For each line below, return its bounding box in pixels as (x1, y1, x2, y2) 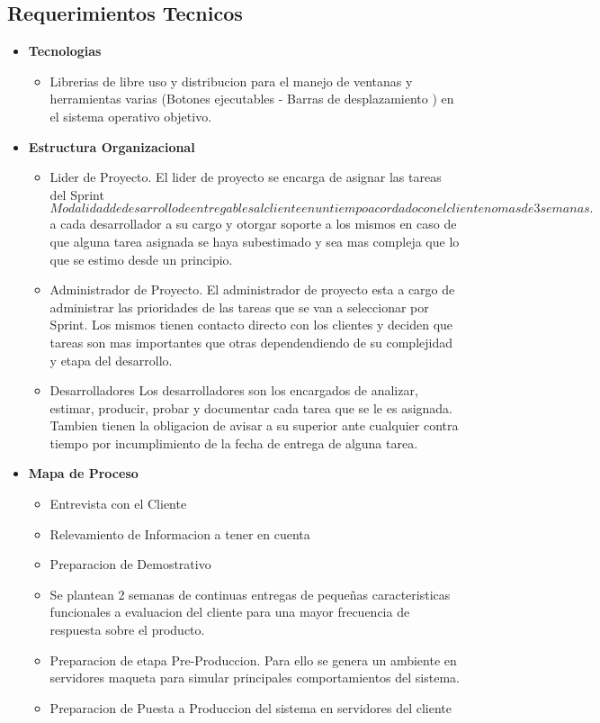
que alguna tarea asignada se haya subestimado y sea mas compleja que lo (49, 231, 460, 250)
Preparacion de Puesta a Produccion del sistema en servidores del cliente (49, 698, 452, 717)
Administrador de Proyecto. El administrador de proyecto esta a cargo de (49, 280, 455, 299)
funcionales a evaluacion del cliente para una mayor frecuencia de (49, 602, 410, 621)
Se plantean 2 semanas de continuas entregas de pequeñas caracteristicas (49, 584, 451, 603)
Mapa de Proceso (28, 464, 139, 483)
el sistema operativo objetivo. (49, 106, 212, 125)
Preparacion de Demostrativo (49, 555, 211, 574)
